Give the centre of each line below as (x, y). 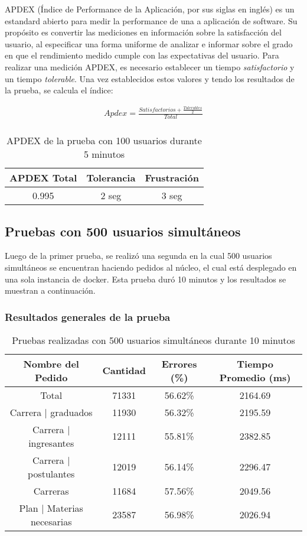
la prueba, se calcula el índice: (59, 90)
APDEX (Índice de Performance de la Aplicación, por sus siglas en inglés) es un (150, 9)
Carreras (51, 490)
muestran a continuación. (50, 290)
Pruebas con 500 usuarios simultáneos (123, 231)
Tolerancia (111, 178)
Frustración (172, 178)
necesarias (51, 521)
